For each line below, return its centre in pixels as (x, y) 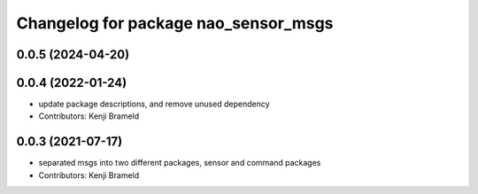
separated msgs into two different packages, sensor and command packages (180, 163)
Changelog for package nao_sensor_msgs (175, 23)
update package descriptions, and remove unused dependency (154, 104)
